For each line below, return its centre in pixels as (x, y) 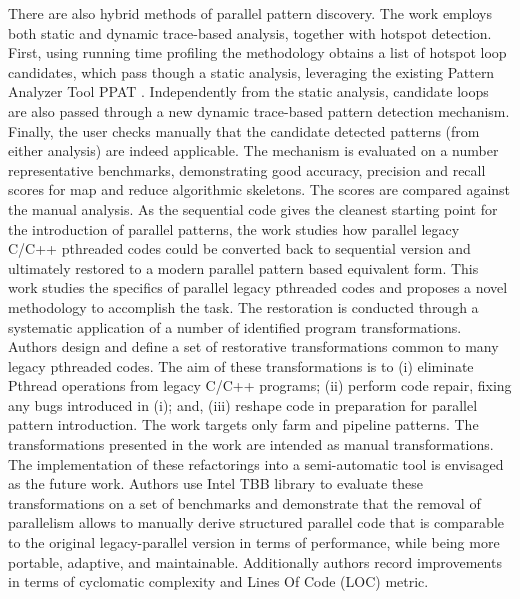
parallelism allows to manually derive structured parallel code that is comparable (256, 522)
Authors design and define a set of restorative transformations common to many (253, 346)
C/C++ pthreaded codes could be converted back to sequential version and (239, 248)
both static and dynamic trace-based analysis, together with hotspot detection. (250, 32)
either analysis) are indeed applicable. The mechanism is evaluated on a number (253, 150)
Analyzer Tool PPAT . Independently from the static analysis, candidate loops (248, 91)
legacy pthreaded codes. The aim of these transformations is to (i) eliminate (241, 365)
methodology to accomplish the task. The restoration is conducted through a (243, 306)
